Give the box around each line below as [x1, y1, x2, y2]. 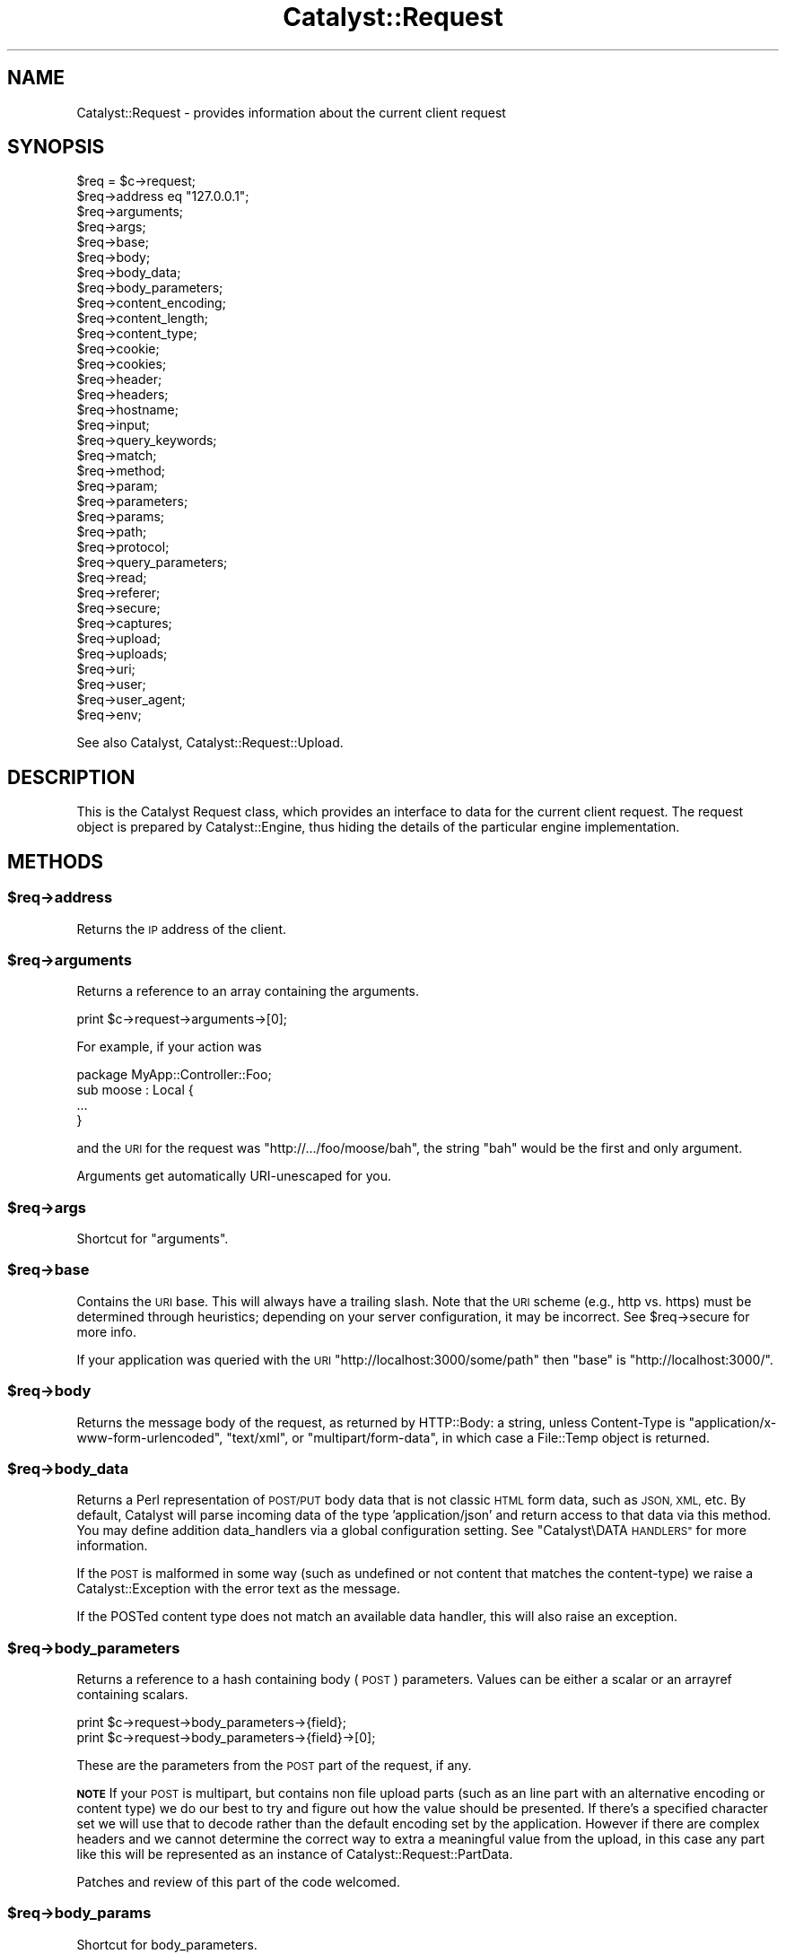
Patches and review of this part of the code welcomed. [76, 1874, 400, 1889]
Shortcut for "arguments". [76, 1231, 229, 1246]
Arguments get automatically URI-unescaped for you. [76, 1168, 392, 1184]
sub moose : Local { [76, 1082, 194, 1098]
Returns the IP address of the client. [76, 920, 287, 937]
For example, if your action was [76, 1039, 262, 1055]
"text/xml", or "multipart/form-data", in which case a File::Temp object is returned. [226, 1429, 710, 1445]
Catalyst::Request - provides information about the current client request [76, 104, 506, 120]
